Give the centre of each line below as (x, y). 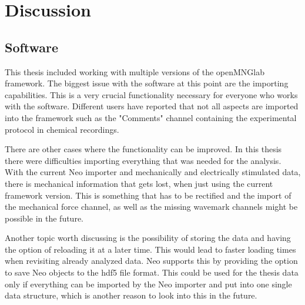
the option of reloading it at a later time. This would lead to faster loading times (150, 249)
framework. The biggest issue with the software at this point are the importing (147, 83)
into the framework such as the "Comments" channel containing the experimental (151, 117)
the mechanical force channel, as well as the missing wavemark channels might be (151, 207)
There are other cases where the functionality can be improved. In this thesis (143, 149)
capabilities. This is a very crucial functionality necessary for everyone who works (151, 94)
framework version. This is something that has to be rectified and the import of (148, 195)
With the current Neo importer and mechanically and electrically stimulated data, (153, 172)
